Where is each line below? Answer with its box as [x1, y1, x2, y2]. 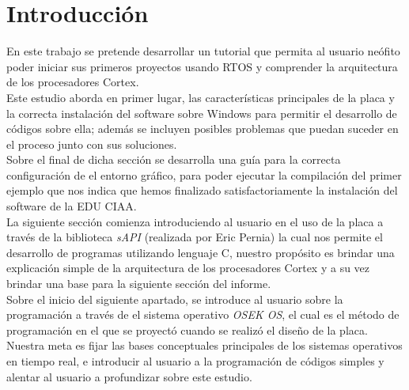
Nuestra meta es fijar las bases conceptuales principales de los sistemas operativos [6, 337, 403, 354]
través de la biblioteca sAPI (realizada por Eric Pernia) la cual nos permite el [6, 229, 383, 245]
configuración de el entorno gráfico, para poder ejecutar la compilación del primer [6, 166, 402, 183]
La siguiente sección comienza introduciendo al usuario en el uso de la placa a [6, 213, 384, 229]
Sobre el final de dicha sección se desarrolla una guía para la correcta [6, 151, 341, 168]
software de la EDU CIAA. [6, 198, 137, 214]
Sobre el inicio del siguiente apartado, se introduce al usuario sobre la [6, 290, 343, 307]
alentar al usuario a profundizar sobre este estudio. [6, 368, 252, 384]
